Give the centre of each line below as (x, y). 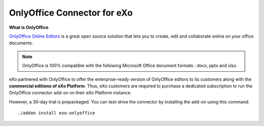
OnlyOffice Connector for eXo (71, 13)
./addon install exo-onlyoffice (56, 113)
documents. (21, 43)
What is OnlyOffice (29, 27)
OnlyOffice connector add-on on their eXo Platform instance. (70, 93)
